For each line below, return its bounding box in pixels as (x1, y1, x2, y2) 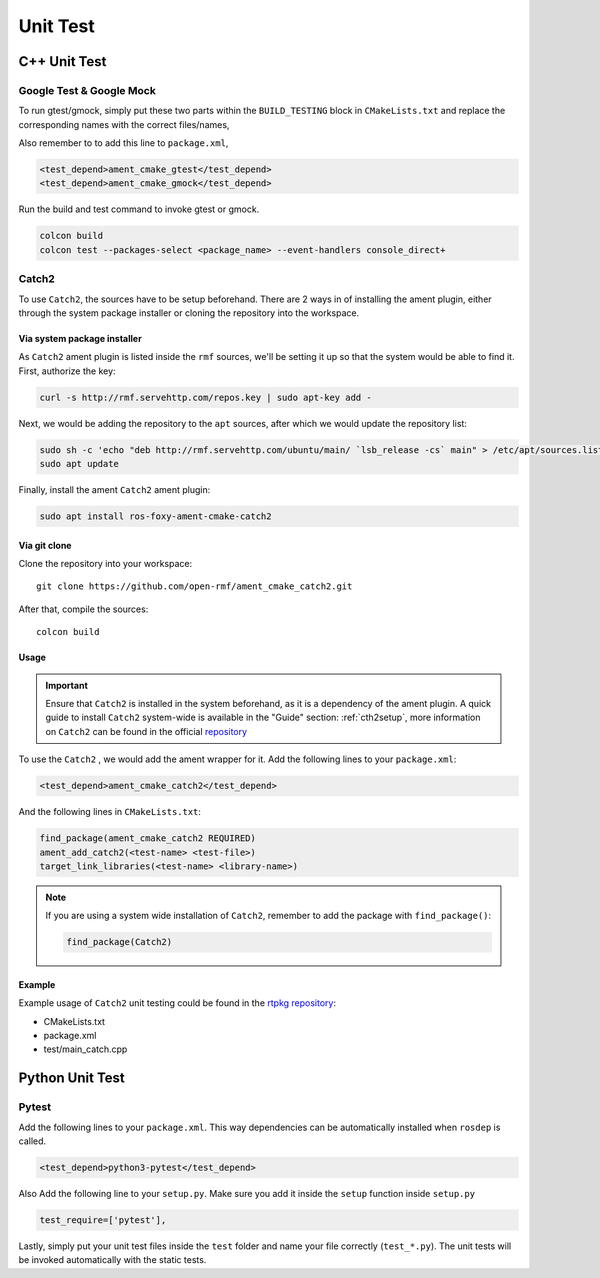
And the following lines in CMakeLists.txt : (18, 806, 202, 818)
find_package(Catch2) (66, 936, 173, 948)
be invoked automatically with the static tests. (18, 1254, 207, 1266)
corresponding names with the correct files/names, (18, 118, 230, 130)
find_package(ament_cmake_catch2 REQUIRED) (39, 833, 257, 844)
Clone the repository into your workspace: (18, 558, 193, 570)
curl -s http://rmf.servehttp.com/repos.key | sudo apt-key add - (39, 391, 372, 403)
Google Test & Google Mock (18, 83, 157, 97)
